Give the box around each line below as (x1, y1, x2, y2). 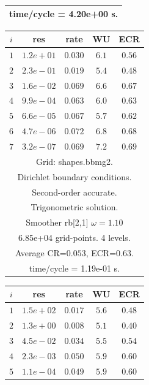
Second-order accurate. (32, 185, 117, 198)
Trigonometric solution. (31, 200, 118, 213)
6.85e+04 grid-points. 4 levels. (18, 231, 131, 244)
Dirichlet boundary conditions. (17, 170, 132, 183)
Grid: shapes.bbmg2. (35, 154, 113, 167)
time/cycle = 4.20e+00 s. (9, 7, 118, 20)
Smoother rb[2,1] (26, 216, 89, 229)
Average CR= (15, 246, 67, 259)
